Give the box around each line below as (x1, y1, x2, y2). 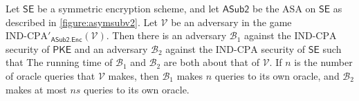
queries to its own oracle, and (214, 68, 340, 82)
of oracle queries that (6, 68, 95, 82)
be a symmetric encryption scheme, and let (37, 1, 219, 15)
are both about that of (163, 55, 259, 69)
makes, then (108, 68, 159, 82)
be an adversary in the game (171, 14, 292, 29)
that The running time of (6, 55, 113, 69)
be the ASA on (252, 1, 316, 15)
